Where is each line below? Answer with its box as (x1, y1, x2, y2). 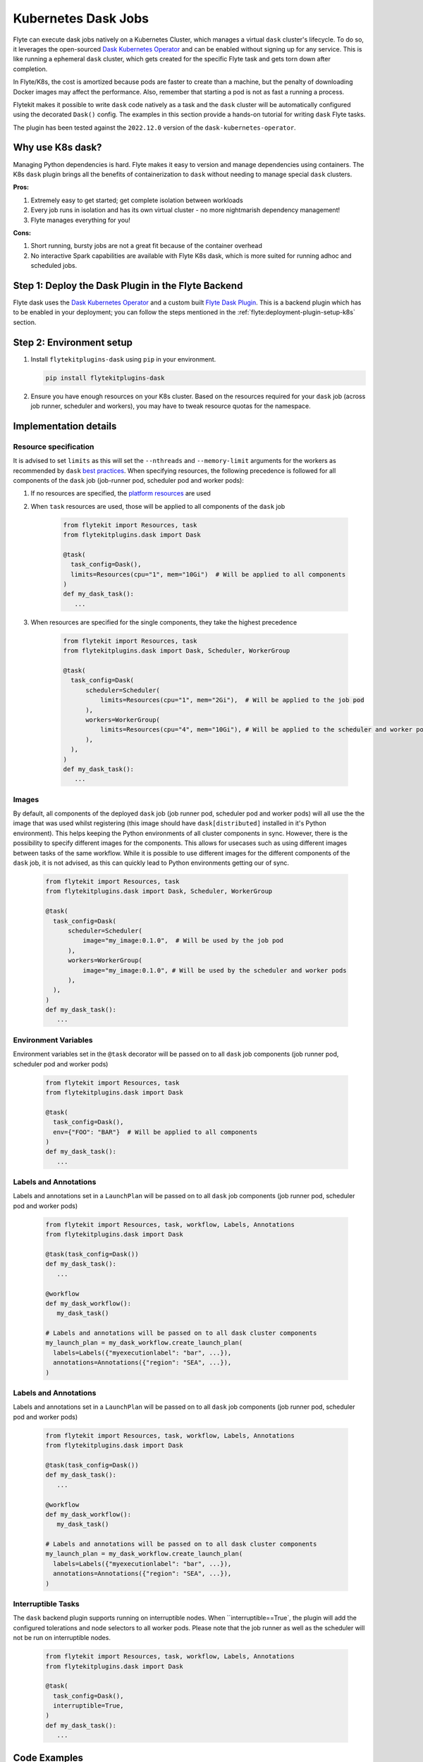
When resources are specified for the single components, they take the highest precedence (30, 617, 298, 627)
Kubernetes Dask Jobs (13, 11, 149, 26)
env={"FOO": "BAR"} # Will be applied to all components (53, 1128, 258, 1136)
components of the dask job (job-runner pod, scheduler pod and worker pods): (13, 476, 245, 484)
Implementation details (13, 420, 117, 432)
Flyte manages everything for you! (30, 216, 130, 224)
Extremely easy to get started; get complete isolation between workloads (30, 196, 243, 204)
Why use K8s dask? (13, 142, 102, 154)
